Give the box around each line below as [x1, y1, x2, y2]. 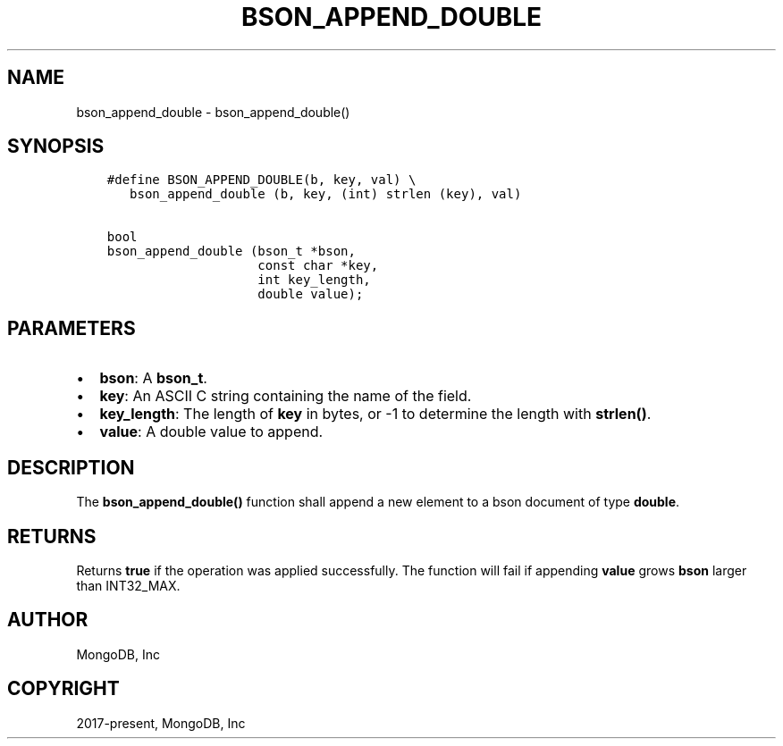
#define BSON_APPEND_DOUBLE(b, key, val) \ [106, 172, 417, 188]
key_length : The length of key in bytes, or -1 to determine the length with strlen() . [99, 405, 652, 423]
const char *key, [257, 258, 379, 273]
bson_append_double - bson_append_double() [76, 104, 350, 120]
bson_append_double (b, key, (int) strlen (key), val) [130, 187, 522, 202]
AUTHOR [7, 608, 88, 632]
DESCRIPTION [7, 456, 135, 479]
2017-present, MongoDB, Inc [76, 715, 246, 731]
